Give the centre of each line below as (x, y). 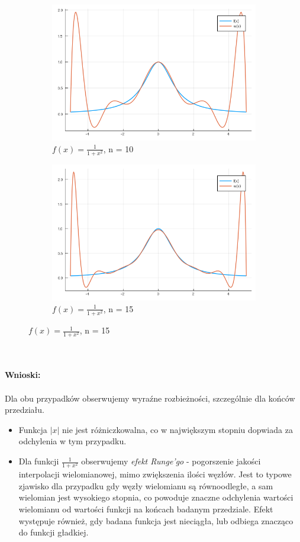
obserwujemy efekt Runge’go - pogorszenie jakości (171, 461)
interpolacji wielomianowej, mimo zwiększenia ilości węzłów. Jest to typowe (155, 474)
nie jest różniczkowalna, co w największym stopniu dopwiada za (177, 429)
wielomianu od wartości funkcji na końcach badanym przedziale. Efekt (146, 509)
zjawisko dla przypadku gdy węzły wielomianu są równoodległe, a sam (146, 485)
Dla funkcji (39, 461)
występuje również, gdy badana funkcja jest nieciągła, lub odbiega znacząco (156, 520)
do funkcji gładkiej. (54, 532)
